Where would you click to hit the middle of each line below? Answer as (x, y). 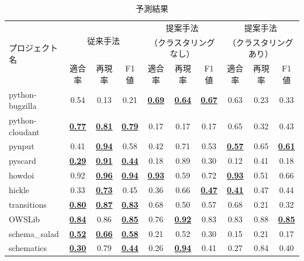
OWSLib (25, 219)
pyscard (23, 161)
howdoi (22, 175)
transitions (28, 204)
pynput (22, 146)
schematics (28, 248)
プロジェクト (33, 48)
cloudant (24, 131)
